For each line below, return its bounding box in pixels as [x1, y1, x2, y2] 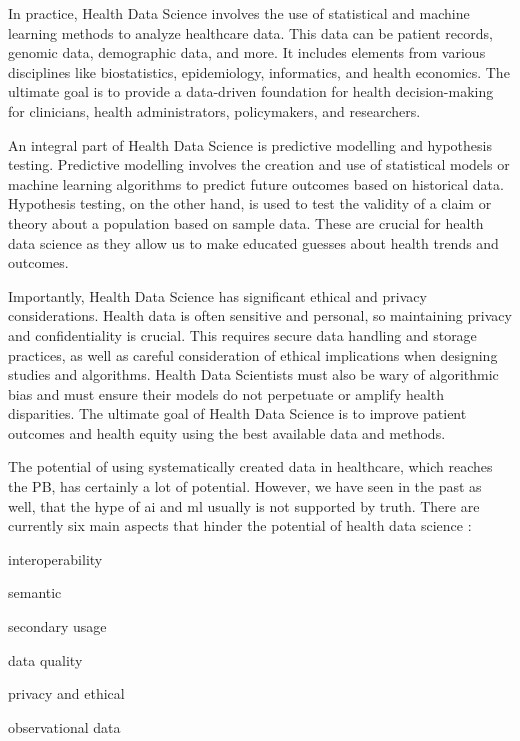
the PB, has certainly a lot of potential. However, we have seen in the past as [8, 476, 482, 497]
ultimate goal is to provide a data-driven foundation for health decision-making [8, 81, 494, 102]
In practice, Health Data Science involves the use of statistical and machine [8, 3, 470, 23]
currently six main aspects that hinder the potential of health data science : [8, 515, 472, 536]
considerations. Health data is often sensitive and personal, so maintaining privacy [8, 305, 512, 326]
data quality [8, 649, 83, 670]
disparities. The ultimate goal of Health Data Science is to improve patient [8, 403, 467, 424]
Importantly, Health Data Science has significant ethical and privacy [8, 285, 427, 306]
